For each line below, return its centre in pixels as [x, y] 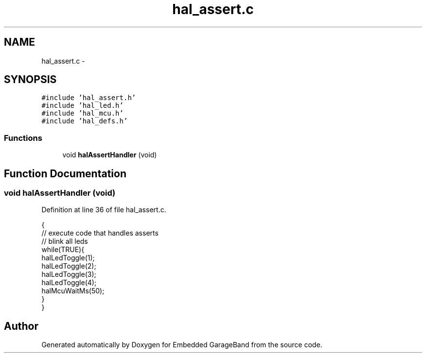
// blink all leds [65, 241]
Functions [23, 138]
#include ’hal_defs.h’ [85, 121]
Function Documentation [65, 173]
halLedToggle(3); [69, 274]
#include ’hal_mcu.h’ [82, 113]
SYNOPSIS [30, 80]
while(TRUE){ [63, 250]
